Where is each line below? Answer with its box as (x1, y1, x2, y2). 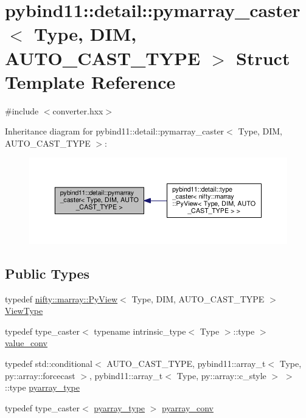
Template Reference (5, 69, 176, 94)
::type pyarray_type (5, 381, 80, 394)
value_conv (5, 336, 47, 349)
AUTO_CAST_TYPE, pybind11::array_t (106, 357, 266, 369)
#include (5, 104, 39, 117)
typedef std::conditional (5, 357, 93, 369)
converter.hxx (52, 104, 103, 117)
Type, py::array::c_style (176, 369, 266, 381)
